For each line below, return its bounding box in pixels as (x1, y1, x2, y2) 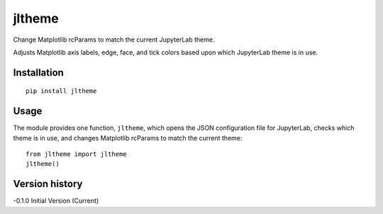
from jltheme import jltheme (26, 150, 127, 158)
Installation (13, 66, 64, 78)
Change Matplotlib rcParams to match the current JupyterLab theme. (13, 35, 215, 44)
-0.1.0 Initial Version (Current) (13, 196, 99, 205)
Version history (13, 178, 83, 190)
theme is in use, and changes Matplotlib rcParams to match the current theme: (13, 133, 243, 142)
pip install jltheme (26, 87, 97, 95)
